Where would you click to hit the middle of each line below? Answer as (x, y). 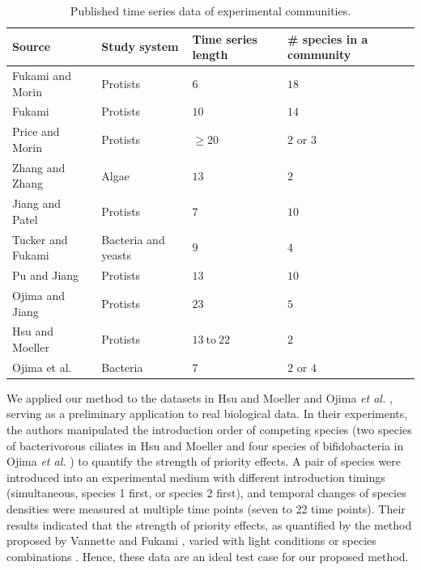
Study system (140, 46)
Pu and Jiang (46, 275)
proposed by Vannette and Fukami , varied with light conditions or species (191, 540)
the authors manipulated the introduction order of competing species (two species (209, 430)
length (210, 55)
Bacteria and (133, 239)
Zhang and (39, 167)
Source (32, 46)
